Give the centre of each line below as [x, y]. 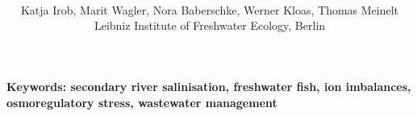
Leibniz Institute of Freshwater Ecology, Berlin [210, 25]
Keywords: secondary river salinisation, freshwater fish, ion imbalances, [209, 86]
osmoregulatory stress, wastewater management [142, 102]
